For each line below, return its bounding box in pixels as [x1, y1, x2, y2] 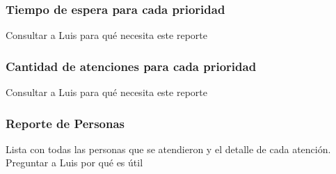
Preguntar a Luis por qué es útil [6, 155, 143, 170]
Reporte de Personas [6, 114, 125, 132]
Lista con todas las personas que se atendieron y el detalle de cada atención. [6, 141, 331, 156]
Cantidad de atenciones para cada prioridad [6, 57, 257, 74]
